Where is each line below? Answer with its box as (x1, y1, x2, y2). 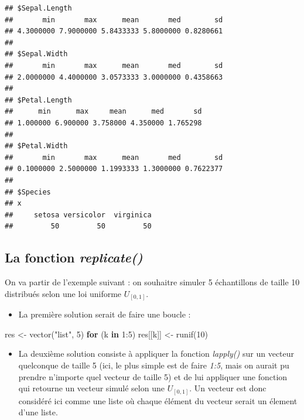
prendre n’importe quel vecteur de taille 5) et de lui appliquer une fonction (18, 370, 288, 383)
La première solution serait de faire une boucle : (18, 308, 191, 320)
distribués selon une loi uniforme (5, 287, 122, 299)
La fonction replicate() (5, 248, 143, 267)
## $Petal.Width (5, 142, 68, 151)
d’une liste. (18, 406, 58, 418)
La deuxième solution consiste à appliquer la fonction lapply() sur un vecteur (18, 347, 295, 360)
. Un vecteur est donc (189, 382, 267, 394)
